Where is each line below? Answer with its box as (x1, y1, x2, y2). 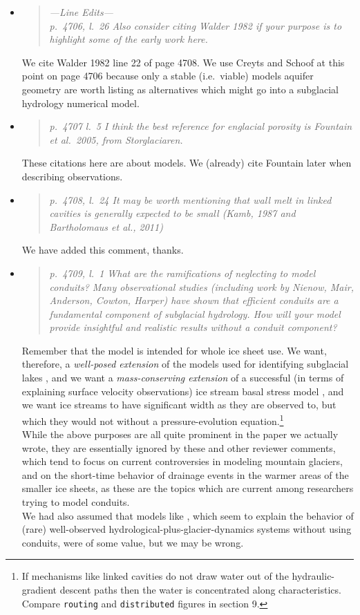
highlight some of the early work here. (49, 32, 208, 46)
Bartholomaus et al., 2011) (49, 219, 163, 234)
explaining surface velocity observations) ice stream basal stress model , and (21, 384, 344, 398)
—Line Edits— (49, 5, 113, 19)
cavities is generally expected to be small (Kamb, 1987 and (49, 206, 296, 220)
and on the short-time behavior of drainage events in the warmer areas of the (21, 467, 349, 482)
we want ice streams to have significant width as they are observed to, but (21, 397, 337, 412)
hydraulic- (292, 569, 335, 583)
